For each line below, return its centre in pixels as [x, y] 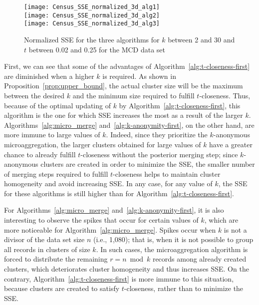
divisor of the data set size [44, 239]
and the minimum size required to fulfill [133, 95]
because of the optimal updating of [57, 105]
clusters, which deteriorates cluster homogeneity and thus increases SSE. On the [127, 269]
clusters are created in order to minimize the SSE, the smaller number [148, 164]
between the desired [34, 95]
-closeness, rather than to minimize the [184, 288]
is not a [235, 229]
